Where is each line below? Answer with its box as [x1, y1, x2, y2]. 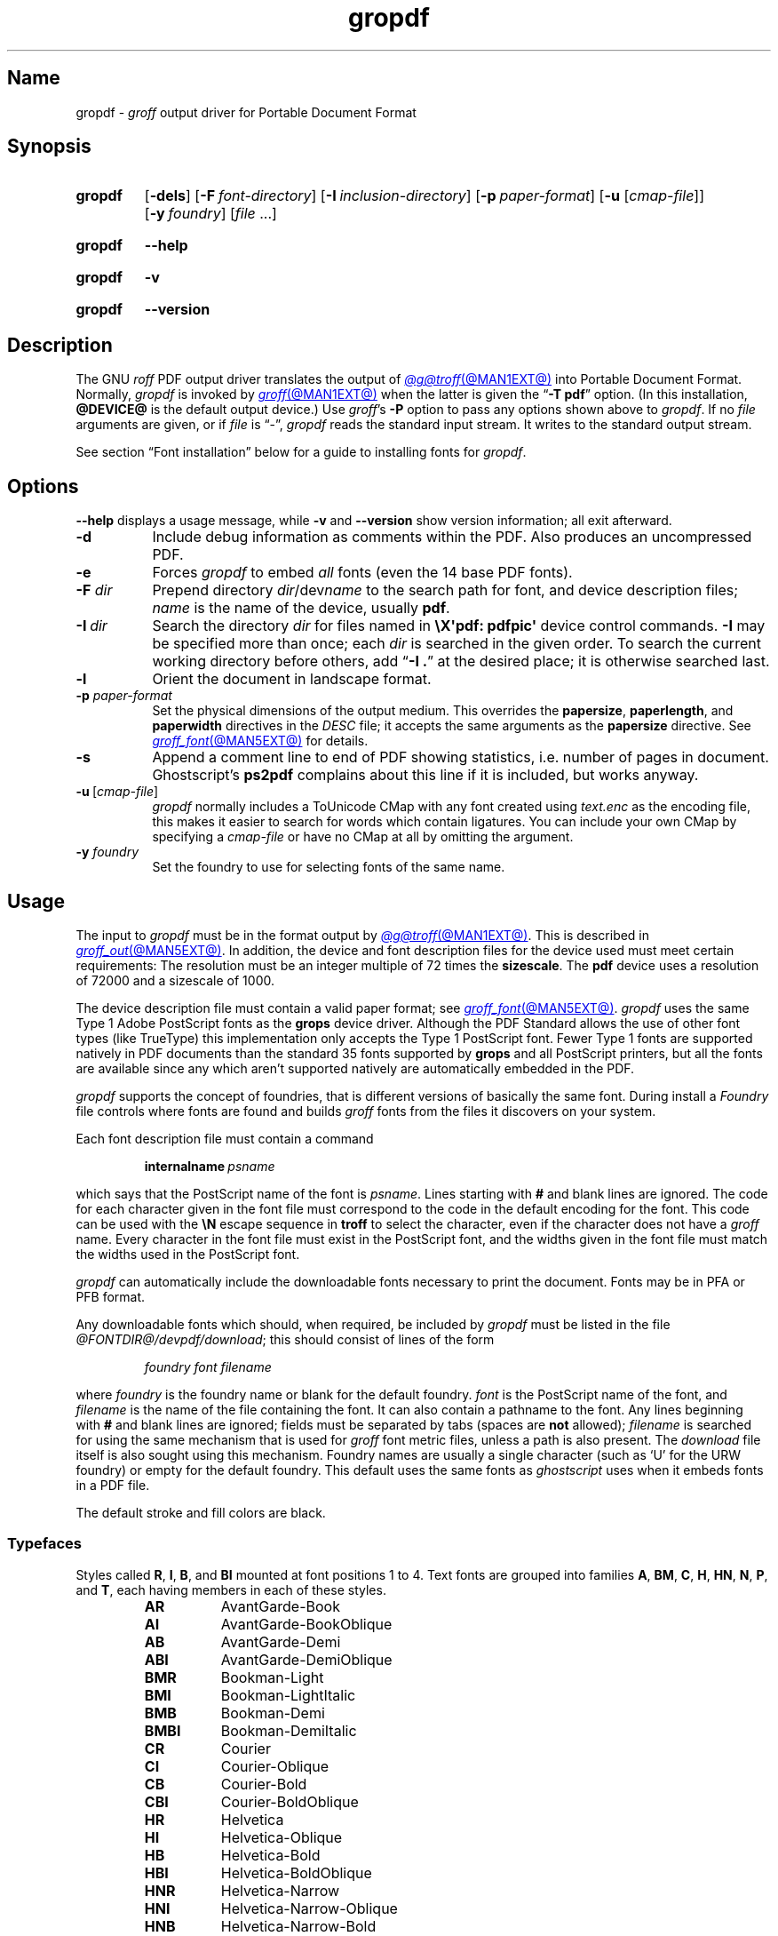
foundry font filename [144, 1358, 272, 1374]
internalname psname [144, 1158, 275, 1174]
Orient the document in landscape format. [152, 670, 432, 689]
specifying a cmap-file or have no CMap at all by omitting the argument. [152, 829, 574, 845]
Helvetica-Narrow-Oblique [220, 1899, 398, 1917]
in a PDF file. [75, 1477, 150, 1493]
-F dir [75, 581, 113, 600]
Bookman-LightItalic [220, 1685, 356, 1704]
